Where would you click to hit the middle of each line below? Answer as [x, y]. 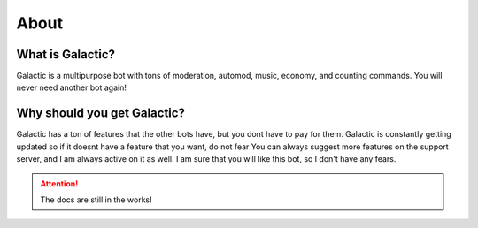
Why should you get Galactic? [101, 114]
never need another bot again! [72, 87]
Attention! [59, 183]
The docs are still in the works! [96, 200]
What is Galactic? [66, 54]
